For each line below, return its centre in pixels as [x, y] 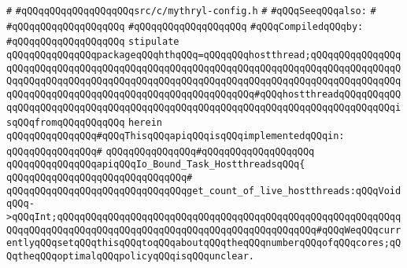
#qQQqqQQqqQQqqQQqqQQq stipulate [93, 42]
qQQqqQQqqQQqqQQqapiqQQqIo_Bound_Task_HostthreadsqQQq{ [156, 165]
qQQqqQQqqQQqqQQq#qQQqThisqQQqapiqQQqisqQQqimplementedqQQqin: [176, 136]
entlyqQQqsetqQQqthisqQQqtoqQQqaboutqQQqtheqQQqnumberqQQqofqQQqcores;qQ [204, 243]
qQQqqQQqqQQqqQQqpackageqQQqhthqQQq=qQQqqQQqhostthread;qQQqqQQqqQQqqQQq [204, 55]
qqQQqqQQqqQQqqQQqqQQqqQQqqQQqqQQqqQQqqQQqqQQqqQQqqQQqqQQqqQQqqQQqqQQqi [204, 107]
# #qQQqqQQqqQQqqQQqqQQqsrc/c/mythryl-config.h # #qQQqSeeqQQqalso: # [191, 11]
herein [145, 123]
